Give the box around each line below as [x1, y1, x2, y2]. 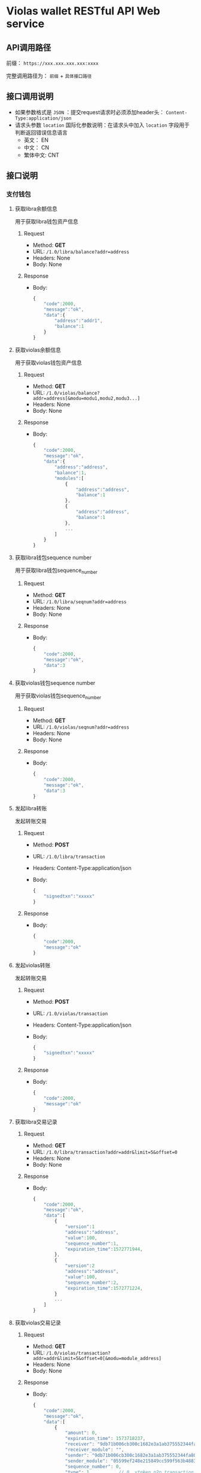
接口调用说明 [6, 91, 54, 102]
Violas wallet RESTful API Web [6, 4, 160, 18]
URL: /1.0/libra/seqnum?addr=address [32, 598, 127, 605]
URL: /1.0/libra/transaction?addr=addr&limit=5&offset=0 [32, 1148, 178, 1155]
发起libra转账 [14, 805, 47, 812]
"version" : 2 [65, 1263, 95, 1269]
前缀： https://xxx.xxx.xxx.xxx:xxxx [6, 59, 99, 67]
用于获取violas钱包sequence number [14, 692, 102, 701]
